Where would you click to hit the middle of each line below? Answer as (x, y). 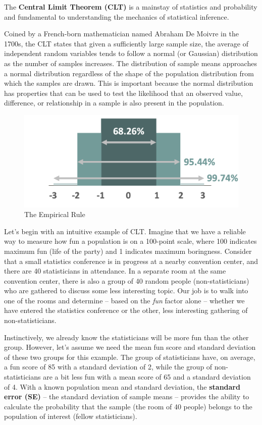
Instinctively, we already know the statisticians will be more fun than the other (126, 337)
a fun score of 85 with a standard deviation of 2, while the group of (108, 367)
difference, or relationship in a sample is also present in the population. (114, 103)
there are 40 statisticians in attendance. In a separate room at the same (115, 271)
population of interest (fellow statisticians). (71, 416)
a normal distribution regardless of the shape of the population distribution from (129, 73)
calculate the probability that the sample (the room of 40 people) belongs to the (128, 406)
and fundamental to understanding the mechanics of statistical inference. (117, 16)
